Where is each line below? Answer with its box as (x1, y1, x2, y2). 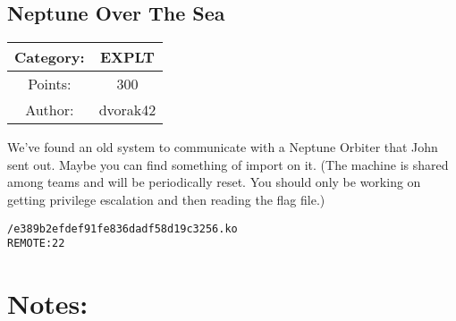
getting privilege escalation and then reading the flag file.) (7, 190, 325, 208)
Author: (25, 99, 74, 121)
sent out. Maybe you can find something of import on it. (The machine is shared (7, 155, 449, 173)
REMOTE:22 (7, 237, 65, 250)
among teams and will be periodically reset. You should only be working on (7, 173, 421, 191)
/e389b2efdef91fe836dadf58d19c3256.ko (7, 222, 238, 235)
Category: (14, 46, 85, 68)
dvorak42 (98, 99, 156, 121)
